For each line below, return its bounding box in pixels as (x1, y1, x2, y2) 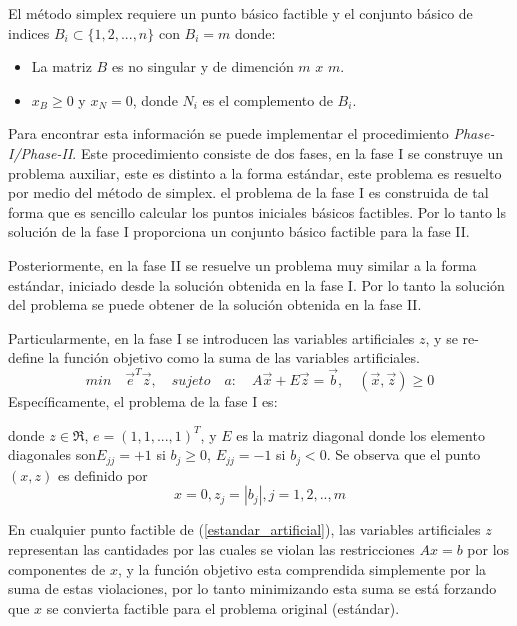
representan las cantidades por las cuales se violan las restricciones (8, 538, 415, 559)
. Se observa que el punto (326, 444, 481, 465)
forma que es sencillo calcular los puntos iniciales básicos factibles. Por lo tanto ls (8, 201, 506, 222)
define (8, 347, 44, 368)
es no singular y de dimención (111, 56, 294, 77)
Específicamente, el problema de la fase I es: (8, 391, 278, 412)
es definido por (57, 464, 148, 485)
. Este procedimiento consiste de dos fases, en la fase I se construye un (72, 142, 503, 163)
